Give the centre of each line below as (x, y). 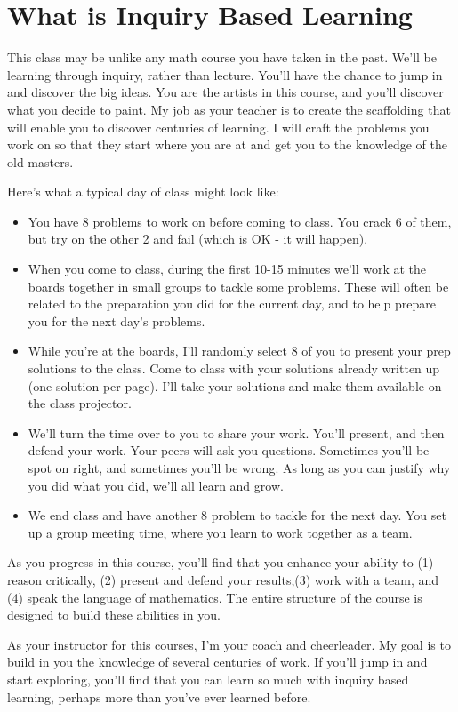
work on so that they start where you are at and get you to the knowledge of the (227, 144)
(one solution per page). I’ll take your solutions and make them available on (235, 385)
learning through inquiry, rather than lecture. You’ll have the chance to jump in (225, 74)
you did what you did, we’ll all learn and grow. (156, 485)
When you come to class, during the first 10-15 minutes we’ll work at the (227, 269)
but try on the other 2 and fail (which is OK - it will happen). (198, 239)
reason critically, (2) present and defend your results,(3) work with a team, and (223, 579)
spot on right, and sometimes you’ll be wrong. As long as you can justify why (239, 468)
